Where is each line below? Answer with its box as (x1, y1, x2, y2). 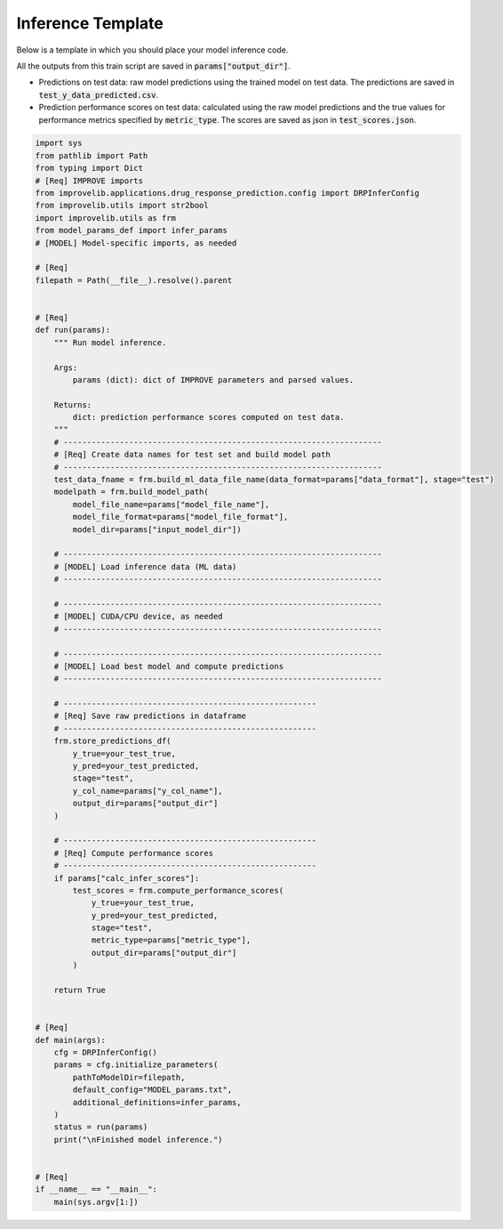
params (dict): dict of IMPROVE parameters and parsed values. (72, 375, 355, 384)
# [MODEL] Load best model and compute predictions (53, 661, 284, 671)
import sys (35, 138, 83, 149)
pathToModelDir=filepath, (72, 1072, 186, 1082)
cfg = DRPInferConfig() (53, 1047, 157, 1057)
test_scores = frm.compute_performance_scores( (72, 885, 284, 895)
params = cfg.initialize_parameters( (53, 1060, 219, 1070)
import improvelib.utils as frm (35, 213, 177, 222)
